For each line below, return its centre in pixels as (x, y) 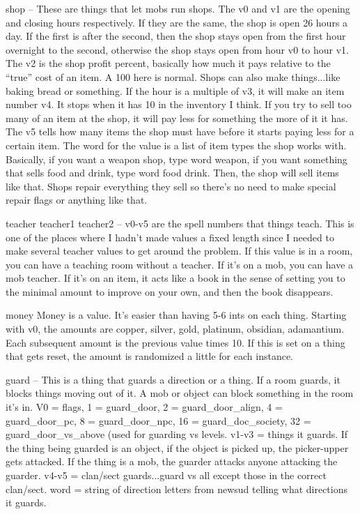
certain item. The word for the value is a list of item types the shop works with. (176, 145)
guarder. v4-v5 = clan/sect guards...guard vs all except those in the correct (166, 475)
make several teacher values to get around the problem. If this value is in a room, (179, 251)
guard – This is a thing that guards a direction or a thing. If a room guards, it (173, 379)
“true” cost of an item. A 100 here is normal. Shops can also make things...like (173, 76)
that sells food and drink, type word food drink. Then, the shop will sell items (172, 173)
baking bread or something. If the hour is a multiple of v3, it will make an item (175, 90)
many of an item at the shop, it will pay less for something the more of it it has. (177, 118)
